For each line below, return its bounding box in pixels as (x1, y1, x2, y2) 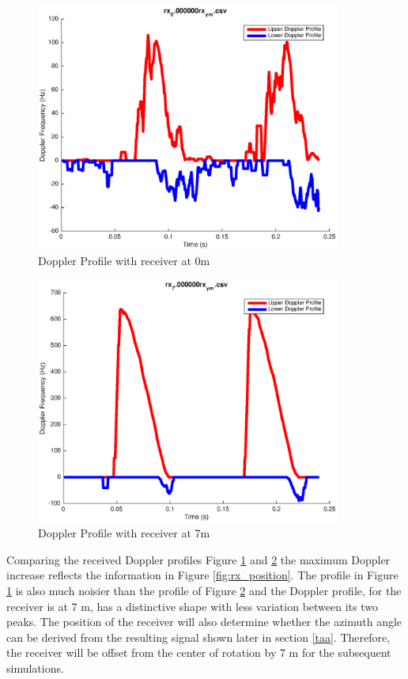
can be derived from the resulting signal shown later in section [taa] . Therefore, (6, 628, 391, 645)
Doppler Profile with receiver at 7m (38, 525, 210, 541)
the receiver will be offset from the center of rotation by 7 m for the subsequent (6, 644, 391, 661)
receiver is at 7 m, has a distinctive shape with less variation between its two (6, 597, 378, 614)
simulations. (6, 659, 64, 676)
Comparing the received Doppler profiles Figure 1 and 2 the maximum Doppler (6, 551, 391, 567)
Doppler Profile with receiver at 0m (38, 252, 210, 269)
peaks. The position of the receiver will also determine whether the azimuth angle (6, 613, 402, 630)
